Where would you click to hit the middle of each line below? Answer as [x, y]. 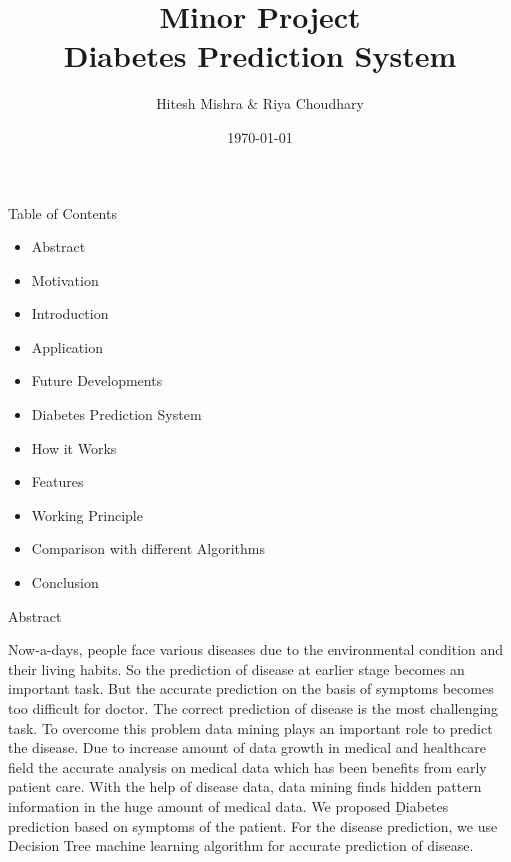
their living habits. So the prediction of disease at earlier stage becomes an [236, 668]
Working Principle [87, 514]
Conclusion [65, 582]
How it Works [74, 447]
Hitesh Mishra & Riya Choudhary [260, 103]
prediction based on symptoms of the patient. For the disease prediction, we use [253, 825]
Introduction [70, 313]
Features [57, 481]
